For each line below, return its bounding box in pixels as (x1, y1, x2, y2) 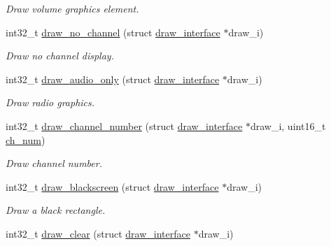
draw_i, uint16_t (250, 118, 326, 133)
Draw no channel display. (6, 48, 114, 63)
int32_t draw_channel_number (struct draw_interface (6, 118, 243, 133)
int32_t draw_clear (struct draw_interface (6, 226, 190, 240)
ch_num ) (6, 132, 45, 147)
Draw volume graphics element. (6, 1, 139, 15)
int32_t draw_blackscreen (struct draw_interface (6, 179, 219, 194)
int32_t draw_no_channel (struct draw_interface (6, 24, 220, 39)
